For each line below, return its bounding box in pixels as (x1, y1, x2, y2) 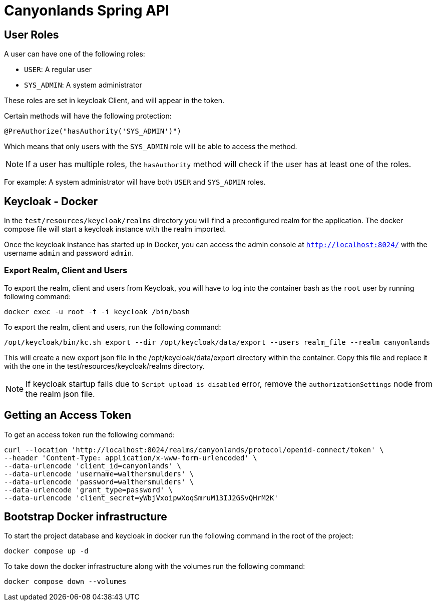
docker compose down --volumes (4, 577, 127, 586)
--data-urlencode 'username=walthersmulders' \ (4, 469, 194, 478)
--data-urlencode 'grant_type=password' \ (4, 485, 173, 494)
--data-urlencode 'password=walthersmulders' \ (4, 477, 194, 486)
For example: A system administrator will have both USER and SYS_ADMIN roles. (4, 178, 266, 187)
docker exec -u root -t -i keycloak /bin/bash (4, 307, 190, 316)
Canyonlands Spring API (4, 2, 169, 19)
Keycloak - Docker (4, 195, 98, 208)
